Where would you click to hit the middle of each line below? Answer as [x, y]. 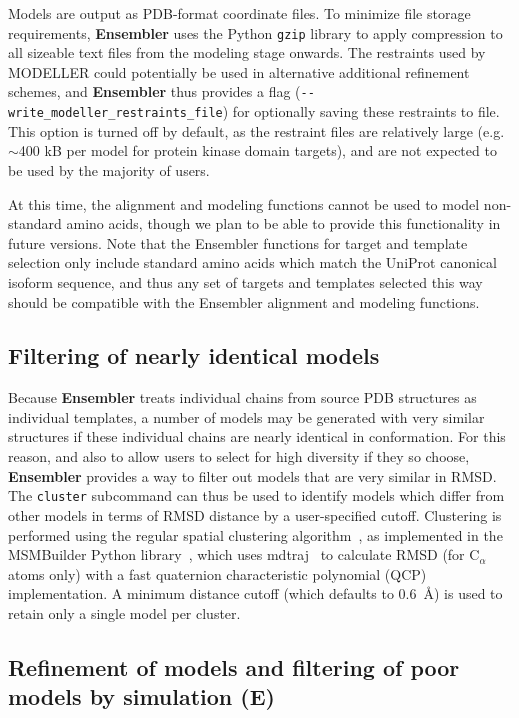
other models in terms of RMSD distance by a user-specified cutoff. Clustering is [255, 514]
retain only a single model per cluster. [124, 612]
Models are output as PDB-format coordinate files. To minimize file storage [239, 13]
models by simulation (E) [141, 696]
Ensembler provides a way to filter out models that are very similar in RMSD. [252, 475]
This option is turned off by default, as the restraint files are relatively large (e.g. [256, 130]
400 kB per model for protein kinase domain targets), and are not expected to [257, 150]
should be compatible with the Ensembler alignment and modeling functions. [244, 301]
